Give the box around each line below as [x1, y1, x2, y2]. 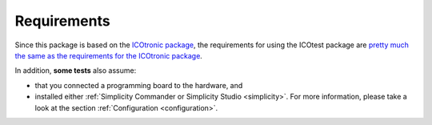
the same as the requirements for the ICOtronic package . [14, 50, 203, 60]
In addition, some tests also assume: [14, 66, 137, 75]
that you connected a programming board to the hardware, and [34, 80, 243, 90]
